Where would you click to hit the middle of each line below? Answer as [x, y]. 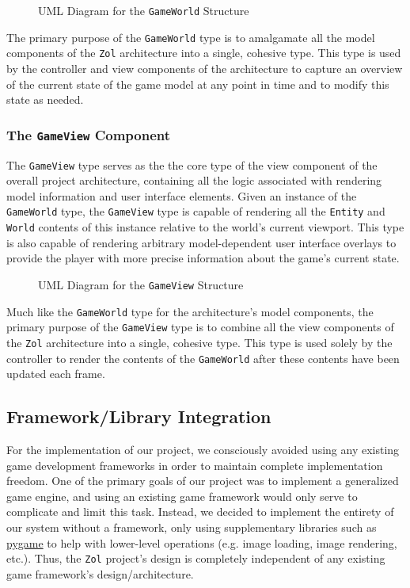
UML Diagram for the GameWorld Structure [144, 10]
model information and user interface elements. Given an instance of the [182, 195]
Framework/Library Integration [139, 416]
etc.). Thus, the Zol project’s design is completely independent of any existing [196, 558]
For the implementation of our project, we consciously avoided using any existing [203, 449]
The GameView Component [89, 134]
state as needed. [45, 99]
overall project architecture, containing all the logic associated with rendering [194, 180]
